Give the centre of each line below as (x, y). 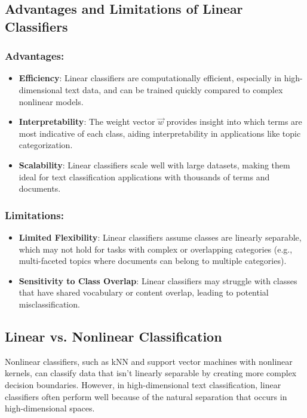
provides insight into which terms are (234, 122)
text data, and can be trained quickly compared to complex (174, 89)
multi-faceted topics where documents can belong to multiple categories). (153, 261)
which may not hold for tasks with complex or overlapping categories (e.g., (156, 249)
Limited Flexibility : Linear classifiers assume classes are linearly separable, (160, 237)
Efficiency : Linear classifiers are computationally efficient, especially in (150, 78)
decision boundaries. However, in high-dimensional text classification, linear (143, 384)
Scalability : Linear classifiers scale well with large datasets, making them (154, 165)
